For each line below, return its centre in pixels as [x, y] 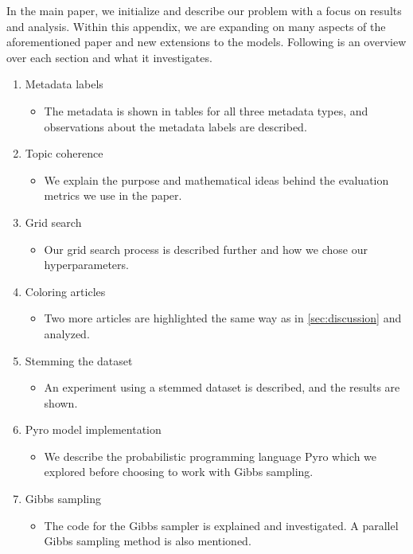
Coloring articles [65, 291]
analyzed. [67, 333]
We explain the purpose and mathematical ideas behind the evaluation [216, 179]
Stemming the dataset [79, 360]
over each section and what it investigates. [109, 57]
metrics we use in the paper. [113, 195]
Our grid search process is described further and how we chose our [206, 249]
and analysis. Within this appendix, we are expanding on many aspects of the [196, 26]
